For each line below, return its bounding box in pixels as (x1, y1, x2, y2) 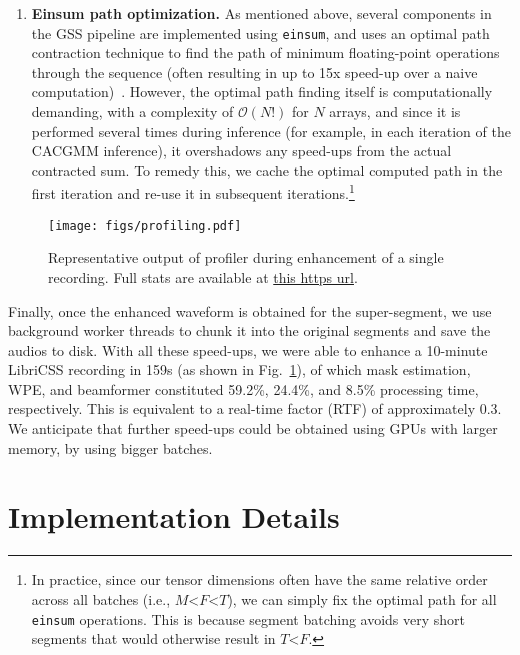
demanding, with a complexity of (31, 101, 234, 122)
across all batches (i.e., (31, 588, 171, 609)
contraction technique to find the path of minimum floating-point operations (31, 42, 500, 63)
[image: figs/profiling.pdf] (48, 218, 242, 233)
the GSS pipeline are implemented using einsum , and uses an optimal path (31, 22, 490, 43)
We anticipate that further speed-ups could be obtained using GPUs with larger (8, 418, 498, 439)
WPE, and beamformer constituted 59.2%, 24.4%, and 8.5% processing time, (8, 378, 479, 399)
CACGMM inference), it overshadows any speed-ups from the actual (31, 140, 452, 161)
